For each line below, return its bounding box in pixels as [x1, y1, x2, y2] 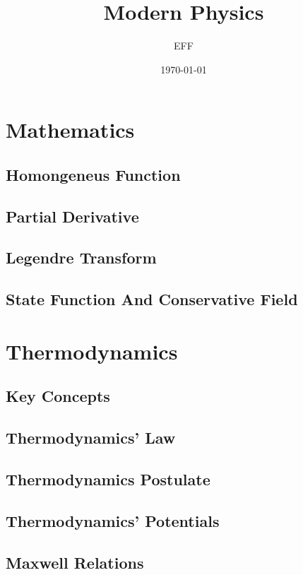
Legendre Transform [6, 247, 157, 268]
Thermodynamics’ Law [6, 427, 176, 449]
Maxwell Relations [6, 551, 144, 573]
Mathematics [6, 115, 135, 144]
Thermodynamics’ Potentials [6, 509, 220, 531]
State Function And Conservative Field [6, 288, 298, 310]
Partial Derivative [6, 205, 139, 227]
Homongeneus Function [6, 163, 181, 185]
